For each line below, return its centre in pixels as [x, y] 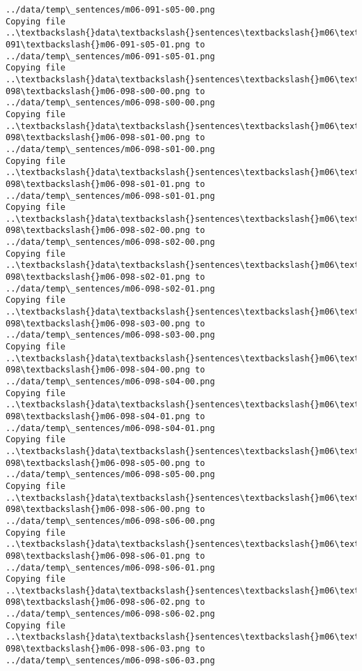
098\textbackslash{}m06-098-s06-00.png [98, 510]
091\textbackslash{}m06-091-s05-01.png [98, 44]
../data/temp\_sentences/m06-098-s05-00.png [110, 475]
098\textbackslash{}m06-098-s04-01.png [98, 416]
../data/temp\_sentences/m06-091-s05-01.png [110, 56]
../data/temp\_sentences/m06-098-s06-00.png [110, 521]
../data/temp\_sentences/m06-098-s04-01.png [110, 428]
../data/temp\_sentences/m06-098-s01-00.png [110, 149]
